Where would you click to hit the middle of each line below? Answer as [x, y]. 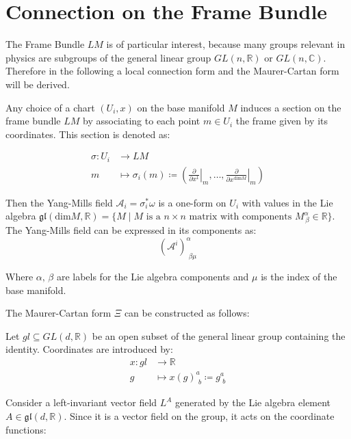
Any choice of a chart [50, 107]
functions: [26, 429]
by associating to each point [142, 121]
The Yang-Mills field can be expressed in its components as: [131, 230]
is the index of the [299, 277]
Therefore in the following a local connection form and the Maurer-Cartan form [172, 71]
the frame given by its [282, 121]
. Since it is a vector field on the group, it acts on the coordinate [199, 415]
